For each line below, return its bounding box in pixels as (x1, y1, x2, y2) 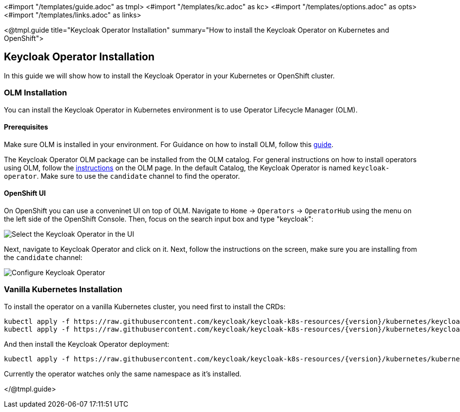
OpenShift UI (4, 189, 46, 198)
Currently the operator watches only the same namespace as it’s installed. (4, 369, 242, 378)
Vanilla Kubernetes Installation (4, 284, 122, 295)
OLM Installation (4, 88, 67, 98)
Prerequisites (4, 123, 48, 131)
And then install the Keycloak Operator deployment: (4, 339, 170, 348)
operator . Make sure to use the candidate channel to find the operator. (4, 171, 240, 180)
